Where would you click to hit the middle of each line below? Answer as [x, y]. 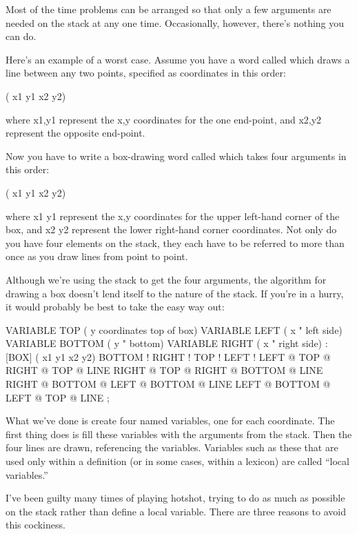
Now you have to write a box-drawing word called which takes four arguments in [176, 156]
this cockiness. [35, 525]
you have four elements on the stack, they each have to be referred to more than [175, 243]
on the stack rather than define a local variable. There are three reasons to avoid [176, 511]
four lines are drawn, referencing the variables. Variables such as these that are [172, 447]
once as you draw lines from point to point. [97, 256]
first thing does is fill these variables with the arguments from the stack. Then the [179, 434]
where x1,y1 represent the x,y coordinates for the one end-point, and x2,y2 [164, 119]
